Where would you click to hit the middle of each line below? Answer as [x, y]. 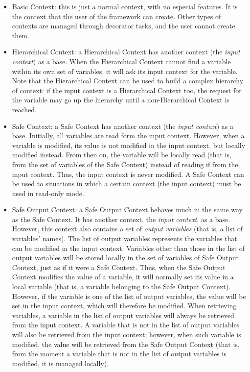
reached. [24, 109]
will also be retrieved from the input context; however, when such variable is [126, 334]
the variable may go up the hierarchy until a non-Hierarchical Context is [121, 100]
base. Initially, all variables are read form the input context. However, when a [128, 136]
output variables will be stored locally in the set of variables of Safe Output [125, 258]
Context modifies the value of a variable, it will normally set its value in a [123, 277]
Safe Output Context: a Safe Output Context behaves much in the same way [127, 210]
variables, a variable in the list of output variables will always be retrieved [123, 315]
